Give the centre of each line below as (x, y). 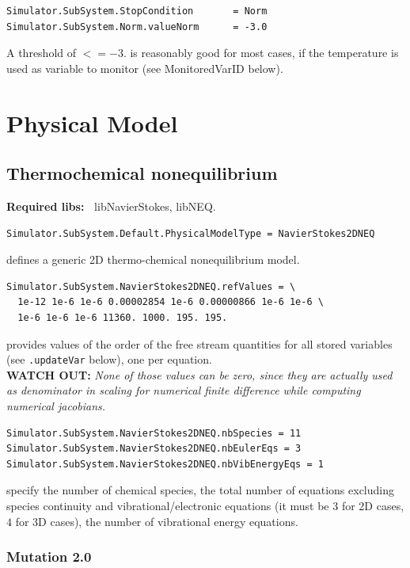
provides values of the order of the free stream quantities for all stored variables (199, 343)
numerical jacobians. (56, 405)
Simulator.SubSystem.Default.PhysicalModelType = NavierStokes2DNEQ (191, 233)
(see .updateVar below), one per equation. (109, 359)
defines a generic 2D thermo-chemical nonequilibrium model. (153, 259)
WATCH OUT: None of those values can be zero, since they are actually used (199, 374)
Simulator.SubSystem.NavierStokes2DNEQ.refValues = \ (151, 286)
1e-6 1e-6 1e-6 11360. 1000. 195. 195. (123, 317)
